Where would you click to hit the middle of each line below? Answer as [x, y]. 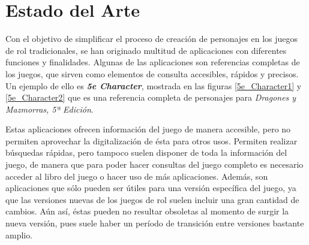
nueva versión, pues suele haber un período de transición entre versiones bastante [155, 223]
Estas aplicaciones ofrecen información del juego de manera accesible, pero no [148, 129]
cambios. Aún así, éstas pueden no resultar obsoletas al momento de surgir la [147, 211]
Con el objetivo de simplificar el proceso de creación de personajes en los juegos [152, 39]
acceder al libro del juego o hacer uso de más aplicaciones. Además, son [137, 176]
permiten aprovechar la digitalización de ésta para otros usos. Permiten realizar [151, 140]
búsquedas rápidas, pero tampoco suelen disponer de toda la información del [146, 152]
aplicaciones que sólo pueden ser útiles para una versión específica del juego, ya [151, 188]
